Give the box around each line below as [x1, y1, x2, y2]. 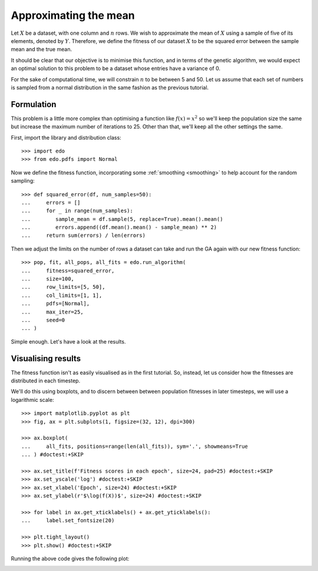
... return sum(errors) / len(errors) [21, 232, 146, 239]
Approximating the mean [11, 9, 135, 22]
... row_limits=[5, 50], [21, 283, 105, 291]
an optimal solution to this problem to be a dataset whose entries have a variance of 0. [11, 65, 221, 72]
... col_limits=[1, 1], [21, 292, 102, 299]
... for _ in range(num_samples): [21, 207, 134, 214]
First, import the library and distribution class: [11, 134, 122, 141]
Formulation [11, 99, 57, 109]
